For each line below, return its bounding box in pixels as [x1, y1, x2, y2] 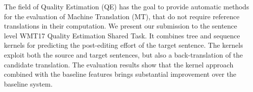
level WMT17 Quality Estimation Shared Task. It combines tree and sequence [4, 30, 240, 40]
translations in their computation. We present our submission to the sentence [4, 21, 237, 31]
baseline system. [4, 78, 53, 89]
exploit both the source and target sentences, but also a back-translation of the [4, 49, 243, 60]
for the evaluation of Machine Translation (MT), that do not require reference [4, 11, 240, 21]
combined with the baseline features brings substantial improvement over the [4, 69, 237, 79]
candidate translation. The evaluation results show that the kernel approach [4, 59, 234, 69]
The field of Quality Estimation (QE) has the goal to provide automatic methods [4, 1, 249, 11]
